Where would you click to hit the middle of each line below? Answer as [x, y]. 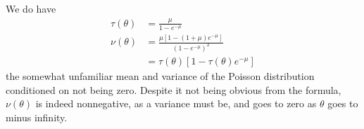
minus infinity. [37, 117]
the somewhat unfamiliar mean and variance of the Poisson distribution [160, 76]
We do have [31, 8]
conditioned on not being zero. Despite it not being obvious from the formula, [174, 89]
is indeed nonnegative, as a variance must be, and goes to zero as [176, 103]
